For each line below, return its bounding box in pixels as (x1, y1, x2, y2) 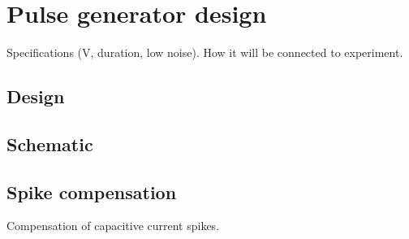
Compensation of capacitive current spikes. (6, 217, 220, 234)
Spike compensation (6, 179, 177, 204)
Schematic (6, 131, 93, 156)
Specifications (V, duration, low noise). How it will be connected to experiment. (6, 44, 403, 61)
